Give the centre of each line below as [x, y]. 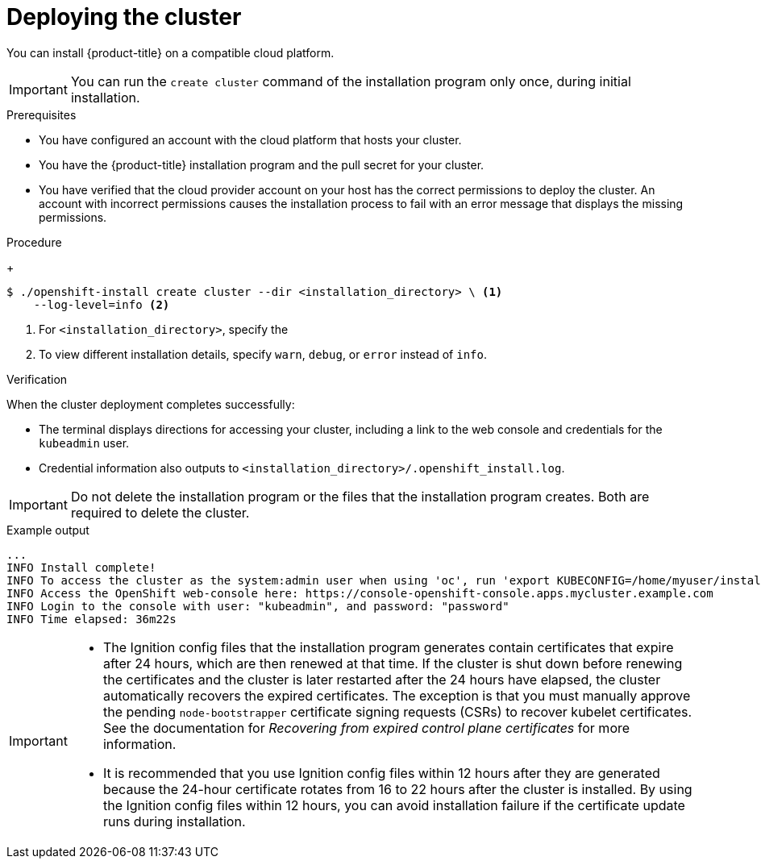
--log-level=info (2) [102, 304]
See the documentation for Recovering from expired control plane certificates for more [366, 728]
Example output [48, 530]
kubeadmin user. [84, 443]
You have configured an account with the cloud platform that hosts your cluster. [250, 139]
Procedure [34, 242]
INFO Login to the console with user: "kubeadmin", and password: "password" [258, 606]
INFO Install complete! [81, 567]
